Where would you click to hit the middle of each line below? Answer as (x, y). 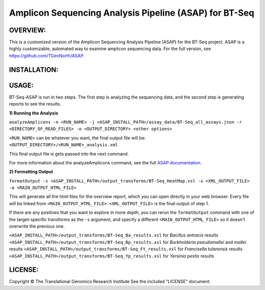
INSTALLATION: (34, 69)
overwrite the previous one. (37, 226)
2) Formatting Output (31, 172)
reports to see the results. (35, 104)
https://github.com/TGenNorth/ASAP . (47, 55)
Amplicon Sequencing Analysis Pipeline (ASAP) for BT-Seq (132, 13)
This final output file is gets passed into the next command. (69, 154)
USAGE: (21, 85)
